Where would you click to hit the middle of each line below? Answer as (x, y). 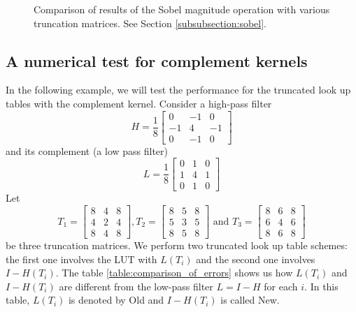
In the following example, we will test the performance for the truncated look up (178, 90)
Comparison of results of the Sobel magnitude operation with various (182, 9)
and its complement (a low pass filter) (87, 150)
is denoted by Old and (116, 300)
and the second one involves (256, 259)
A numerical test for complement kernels (157, 60)
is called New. (250, 300)
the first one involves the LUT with (81, 259)
